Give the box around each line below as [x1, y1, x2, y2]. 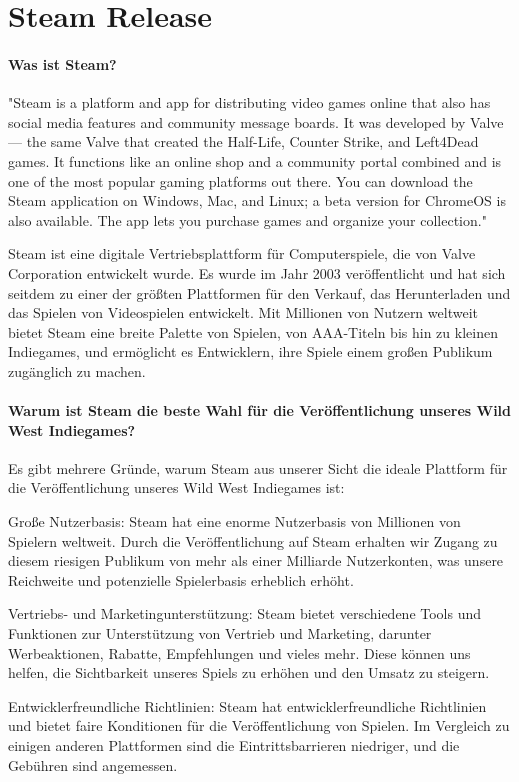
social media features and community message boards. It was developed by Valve [8, 111, 504, 132]
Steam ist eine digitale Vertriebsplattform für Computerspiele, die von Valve [8, 243, 476, 264]
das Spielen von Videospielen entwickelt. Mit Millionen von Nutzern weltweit [8, 302, 478, 323]
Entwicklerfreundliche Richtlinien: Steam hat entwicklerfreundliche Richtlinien [8, 695, 487, 716]
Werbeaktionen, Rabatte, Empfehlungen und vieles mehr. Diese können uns [8, 642, 471, 663]
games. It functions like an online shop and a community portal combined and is [8, 150, 502, 171]
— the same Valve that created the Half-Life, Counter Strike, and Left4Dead [8, 131, 479, 152]
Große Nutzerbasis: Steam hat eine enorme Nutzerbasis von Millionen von [8, 511, 461, 532]
